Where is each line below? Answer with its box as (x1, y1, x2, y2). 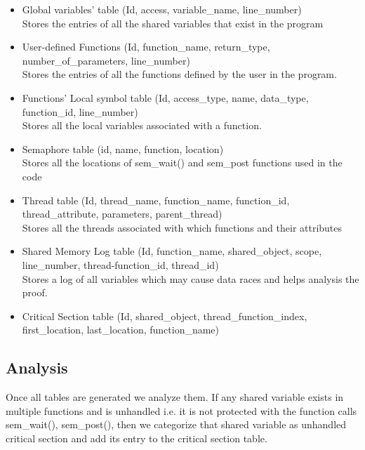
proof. (22, 285, 48, 300)
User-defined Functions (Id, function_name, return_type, (22, 39, 270, 54)
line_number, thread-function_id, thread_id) (22, 257, 219, 272)
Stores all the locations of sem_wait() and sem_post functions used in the (22, 155, 343, 170)
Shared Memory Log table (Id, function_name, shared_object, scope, (22, 244, 322, 258)
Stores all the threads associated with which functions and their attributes (22, 220, 343, 234)
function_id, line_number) (22, 104, 138, 119)
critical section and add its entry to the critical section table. (6, 430, 267, 445)
